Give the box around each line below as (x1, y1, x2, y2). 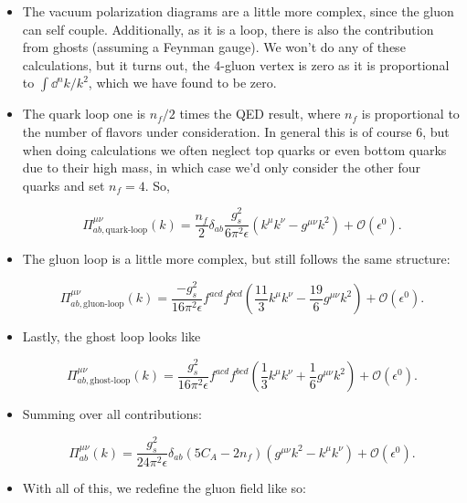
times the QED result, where (179, 104, 341, 123)
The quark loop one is (22, 104, 146, 123)
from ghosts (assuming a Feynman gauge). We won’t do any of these (22, 37, 406, 57)
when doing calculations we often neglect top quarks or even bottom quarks (22, 140, 447, 159)
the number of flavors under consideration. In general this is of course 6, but (22, 121, 450, 141)
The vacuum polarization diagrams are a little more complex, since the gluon (22, 2, 454, 20)
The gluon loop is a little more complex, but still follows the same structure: (22, 249, 451, 268)
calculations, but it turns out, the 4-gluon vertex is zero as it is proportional (22, 55, 450, 74)
